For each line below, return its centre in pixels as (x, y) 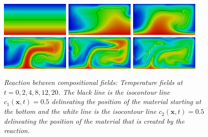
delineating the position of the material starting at (126, 101)
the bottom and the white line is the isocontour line (80, 111)
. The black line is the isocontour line (114, 92)
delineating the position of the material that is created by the (94, 121)
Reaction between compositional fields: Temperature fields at (93, 82)
